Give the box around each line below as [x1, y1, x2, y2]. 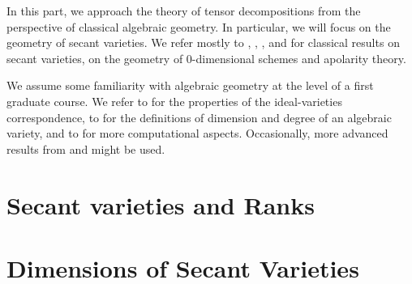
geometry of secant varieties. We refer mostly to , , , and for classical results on [6, 34, 400, 51]
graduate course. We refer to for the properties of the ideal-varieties [6, 92, 342, 109]
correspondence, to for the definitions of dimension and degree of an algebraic [6, 108, 392, 125]
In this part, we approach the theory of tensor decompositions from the [6, 2, 361, 19]
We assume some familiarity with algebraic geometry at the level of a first [6, 77, 374, 94]
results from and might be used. [6, 140, 165, 157]
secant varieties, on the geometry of [6, 49, 183, 66]
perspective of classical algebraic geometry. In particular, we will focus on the [6, 18, 391, 35]
